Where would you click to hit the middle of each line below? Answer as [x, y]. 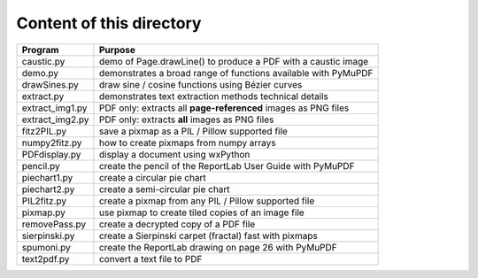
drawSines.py [50, 84]
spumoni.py [46, 247]
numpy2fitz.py [52, 143]
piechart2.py [48, 189]
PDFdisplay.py [51, 154]
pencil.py [41, 166]
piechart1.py [47, 177]
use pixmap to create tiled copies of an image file [201, 212]
